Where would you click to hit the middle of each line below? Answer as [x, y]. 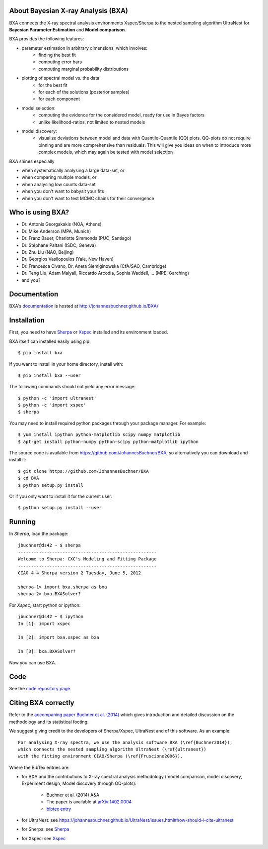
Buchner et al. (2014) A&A [73, 795]
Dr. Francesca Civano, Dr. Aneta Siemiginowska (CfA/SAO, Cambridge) [94, 266]
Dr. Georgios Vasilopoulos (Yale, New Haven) [67, 259]
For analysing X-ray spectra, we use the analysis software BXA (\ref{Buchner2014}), [125, 742]
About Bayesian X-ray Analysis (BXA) [69, 11]
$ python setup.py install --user [60, 508]
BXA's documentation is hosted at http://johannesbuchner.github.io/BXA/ [84, 306]
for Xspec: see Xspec [44, 838]
